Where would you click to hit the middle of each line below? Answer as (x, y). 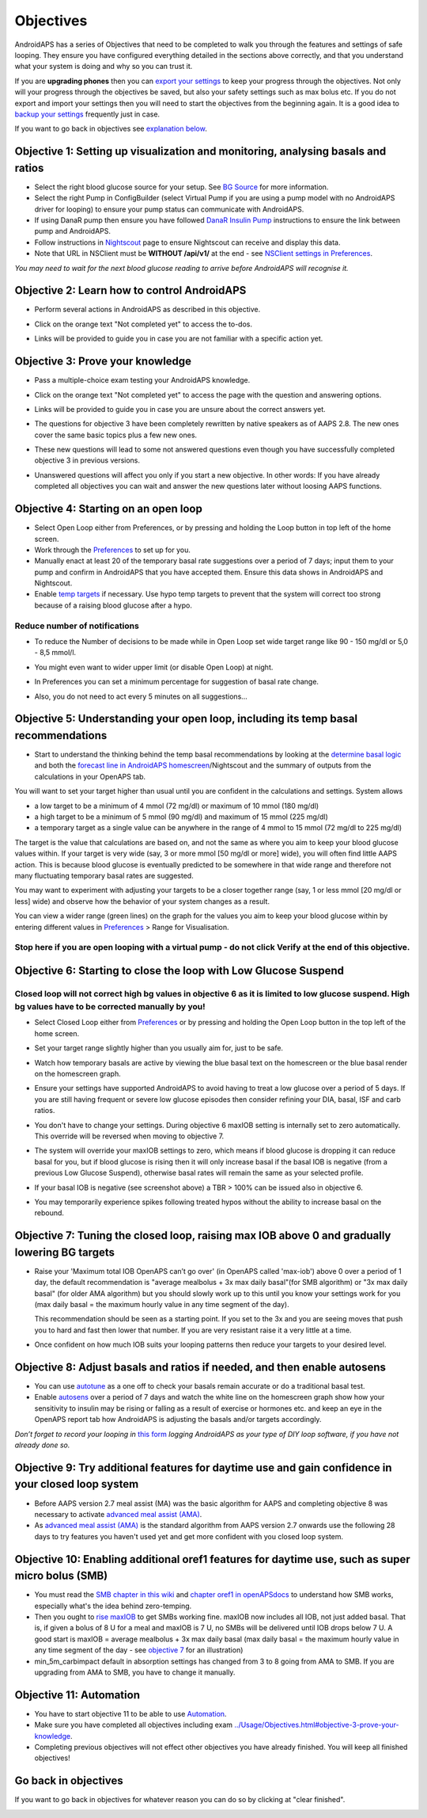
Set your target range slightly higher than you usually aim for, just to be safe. (159, 1048)
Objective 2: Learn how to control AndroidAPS (130, 290)
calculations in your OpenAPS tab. (90, 776)
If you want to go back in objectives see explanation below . (111, 129)
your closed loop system (77, 1484)
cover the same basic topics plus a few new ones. (116, 435)
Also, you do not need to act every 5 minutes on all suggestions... (141, 696)
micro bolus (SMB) (61, 1576)
